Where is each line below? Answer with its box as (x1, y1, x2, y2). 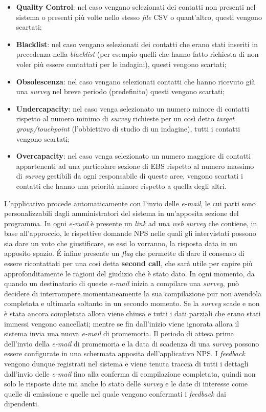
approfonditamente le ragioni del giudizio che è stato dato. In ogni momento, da (4, 268, 255, 278)
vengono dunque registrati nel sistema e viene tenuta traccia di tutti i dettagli (4, 358, 249, 368)
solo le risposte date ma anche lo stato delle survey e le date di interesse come (4, 378, 248, 389)
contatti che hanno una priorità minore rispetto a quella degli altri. (16, 180, 227, 191)
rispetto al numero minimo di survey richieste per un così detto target (16, 113, 234, 124)
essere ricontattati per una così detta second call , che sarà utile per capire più (4, 258, 253, 269)
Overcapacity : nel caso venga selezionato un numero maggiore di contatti (16, 150, 251, 161)
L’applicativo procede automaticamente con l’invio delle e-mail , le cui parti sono (4, 198, 256, 208)
